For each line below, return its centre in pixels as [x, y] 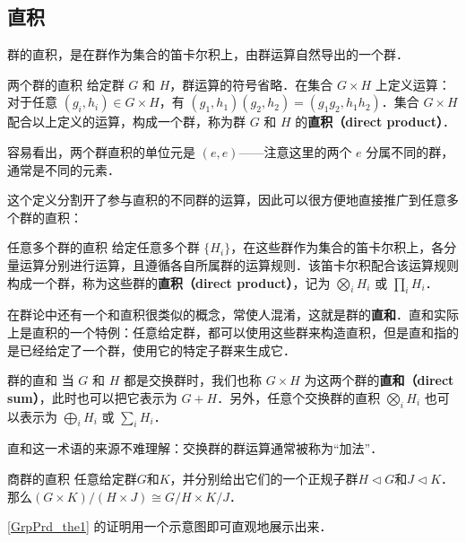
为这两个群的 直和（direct [379, 380]
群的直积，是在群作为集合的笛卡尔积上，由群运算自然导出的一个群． [208, 54]
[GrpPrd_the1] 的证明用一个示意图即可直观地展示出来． [170, 526]
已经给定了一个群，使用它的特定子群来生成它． [157, 350]
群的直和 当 [41, 380]
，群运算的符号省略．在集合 [251, 84]
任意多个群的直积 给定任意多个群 [104, 247]
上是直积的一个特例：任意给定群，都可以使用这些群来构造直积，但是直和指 [227, 332]
